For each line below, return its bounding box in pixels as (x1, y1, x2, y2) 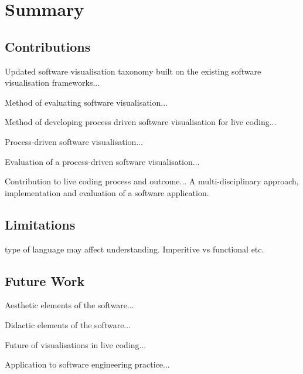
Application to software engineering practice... (5, 358, 170, 370)
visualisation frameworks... (5, 76, 100, 89)
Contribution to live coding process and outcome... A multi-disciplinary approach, (5, 175, 299, 187)
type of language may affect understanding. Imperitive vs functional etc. (5, 242, 264, 255)
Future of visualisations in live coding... (5, 338, 147, 351)
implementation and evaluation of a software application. (5, 186, 209, 198)
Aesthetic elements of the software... (5, 299, 134, 311)
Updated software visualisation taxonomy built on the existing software (5, 65, 261, 77)
